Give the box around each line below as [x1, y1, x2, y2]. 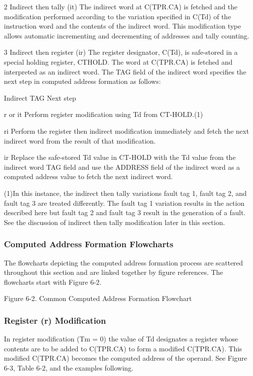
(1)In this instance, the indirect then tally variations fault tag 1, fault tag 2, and [4, 188, 247, 198]
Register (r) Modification [4, 314, 106, 326]
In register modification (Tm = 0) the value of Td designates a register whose [4, 334, 238, 344]
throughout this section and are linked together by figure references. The [4, 267, 223, 277]
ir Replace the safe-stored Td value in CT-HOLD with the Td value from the [4, 152, 236, 162]
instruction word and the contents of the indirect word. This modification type [4, 21, 241, 31]
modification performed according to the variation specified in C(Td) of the [4, 11, 231, 21]
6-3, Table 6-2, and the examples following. [4, 362, 133, 373]
